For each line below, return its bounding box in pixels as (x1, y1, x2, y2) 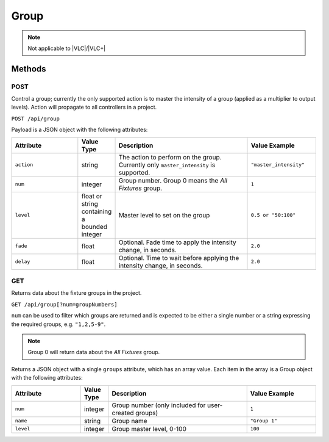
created (111, 408, 134, 417)
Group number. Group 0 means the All (118, 176, 228, 184)
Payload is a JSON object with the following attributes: (11, 126, 148, 134)
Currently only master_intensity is (118, 161, 216, 169)
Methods (11, 63, 46, 74)
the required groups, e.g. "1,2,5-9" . (11, 321, 106, 328)
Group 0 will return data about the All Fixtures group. (27, 349, 160, 356)
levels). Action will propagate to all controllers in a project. (11, 104, 157, 111)
